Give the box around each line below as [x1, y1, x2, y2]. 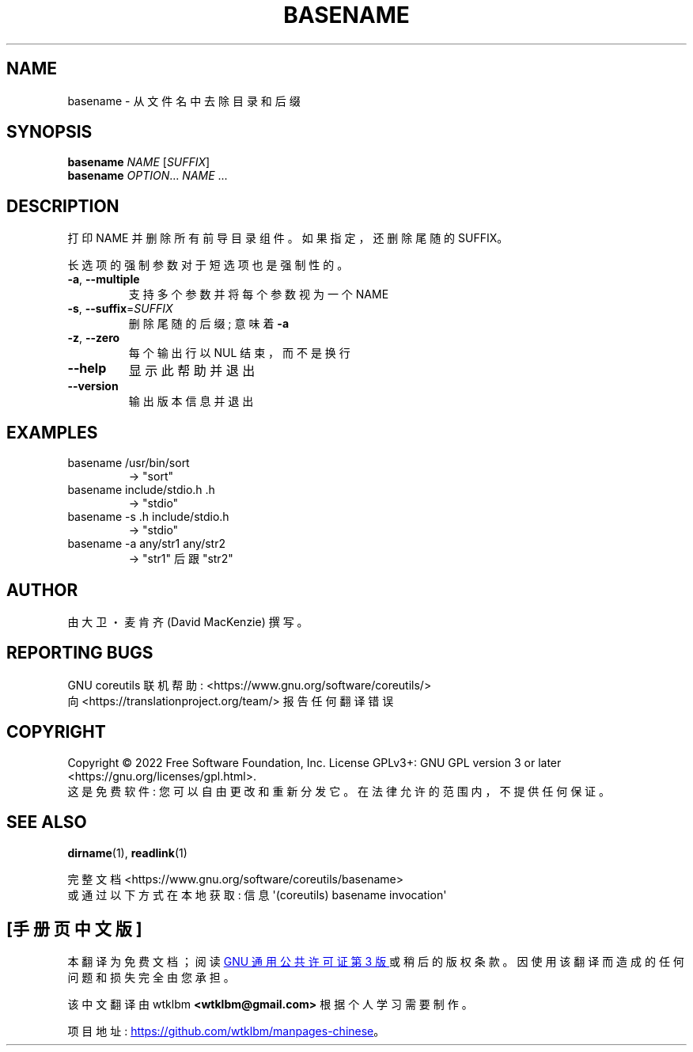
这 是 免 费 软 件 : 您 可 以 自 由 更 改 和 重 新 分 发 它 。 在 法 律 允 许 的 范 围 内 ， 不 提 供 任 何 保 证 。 [67, 784, 611, 798]
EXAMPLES [6, 422, 98, 442]
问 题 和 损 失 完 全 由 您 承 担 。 [67, 970, 235, 985]
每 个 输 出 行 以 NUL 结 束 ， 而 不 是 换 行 [128, 346, 350, 360]
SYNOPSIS [6, 122, 93, 142]
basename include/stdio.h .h [67, 483, 215, 497]
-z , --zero [67, 331, 120, 345]
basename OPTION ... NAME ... [67, 169, 228, 183]
